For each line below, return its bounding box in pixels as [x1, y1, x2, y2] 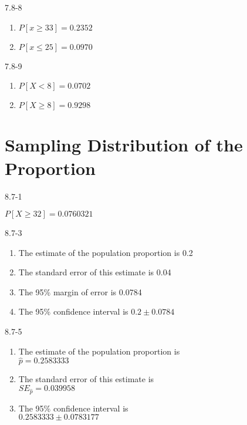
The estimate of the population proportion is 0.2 [18, 246, 193, 258]
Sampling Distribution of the [5, 133, 243, 157]
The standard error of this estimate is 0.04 [18, 266, 171, 278]
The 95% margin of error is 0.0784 [18, 285, 142, 298]
